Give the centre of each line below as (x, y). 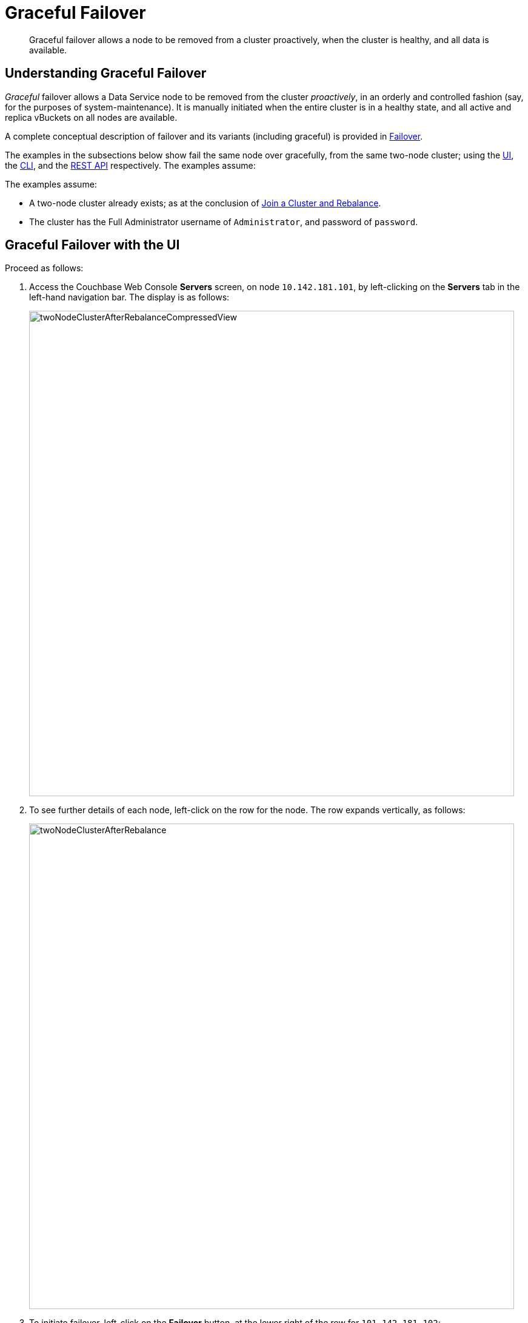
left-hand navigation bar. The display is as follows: (129, 297)
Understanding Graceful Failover (106, 73)
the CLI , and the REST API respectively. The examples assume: (130, 165)
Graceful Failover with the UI (92, 245)
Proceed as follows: (44, 268)
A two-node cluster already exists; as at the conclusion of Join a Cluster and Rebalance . (205, 203)
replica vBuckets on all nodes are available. (91, 117)
